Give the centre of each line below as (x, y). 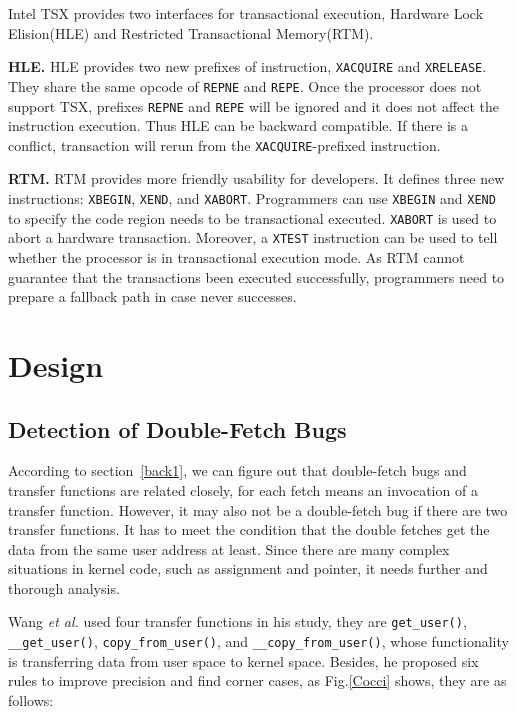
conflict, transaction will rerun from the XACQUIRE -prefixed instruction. (224, 144)
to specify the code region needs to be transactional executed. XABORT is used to (252, 217)
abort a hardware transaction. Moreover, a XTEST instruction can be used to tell (253, 237)
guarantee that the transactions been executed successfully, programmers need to (256, 276)
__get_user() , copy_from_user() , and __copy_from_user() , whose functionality (258, 641)
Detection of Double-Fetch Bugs (177, 428)
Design (56, 364)
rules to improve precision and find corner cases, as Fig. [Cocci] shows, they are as (257, 680)
